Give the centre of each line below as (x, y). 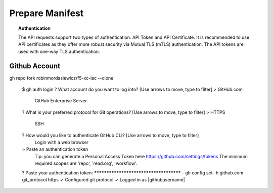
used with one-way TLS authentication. (59, 51)
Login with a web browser (61, 142)
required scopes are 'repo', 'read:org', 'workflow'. (86, 163)
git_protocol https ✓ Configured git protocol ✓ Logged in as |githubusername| (103, 179)
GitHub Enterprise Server (61, 101)
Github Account (35, 66)
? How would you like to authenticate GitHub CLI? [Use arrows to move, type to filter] (110, 135)
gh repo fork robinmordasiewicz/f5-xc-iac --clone (61, 78)
